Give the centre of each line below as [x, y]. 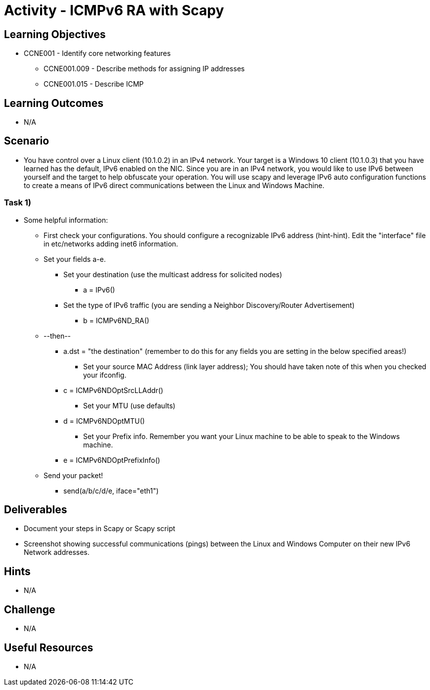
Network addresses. [57, 552]
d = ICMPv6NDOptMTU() [104, 421]
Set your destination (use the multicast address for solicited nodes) [173, 274]
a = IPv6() [99, 290]
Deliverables [36, 510]
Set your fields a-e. [75, 259]
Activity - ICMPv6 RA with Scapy [114, 10]
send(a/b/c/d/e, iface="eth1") [111, 491]
